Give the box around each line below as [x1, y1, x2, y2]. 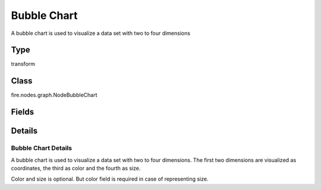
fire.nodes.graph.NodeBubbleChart [11, 92, 97, 99]
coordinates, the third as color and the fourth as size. [11, 165, 141, 172]
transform [11, 60, 36, 67]
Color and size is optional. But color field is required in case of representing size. [11, 175, 209, 183]
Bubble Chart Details [11, 144, 73, 152]
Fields [11, 107, 34, 117]
